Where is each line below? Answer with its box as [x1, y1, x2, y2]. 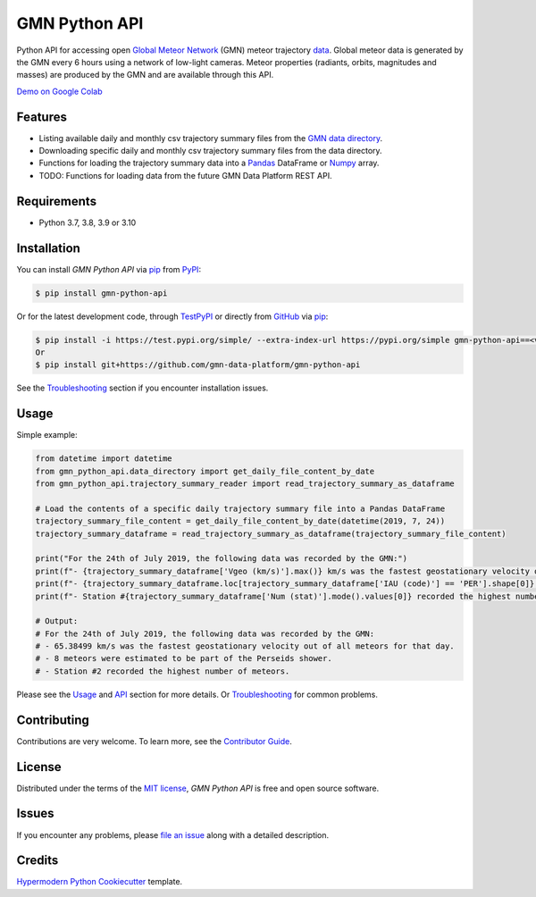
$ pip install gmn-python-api [35, 288, 168, 298]
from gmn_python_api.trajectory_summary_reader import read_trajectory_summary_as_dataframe [35, 479, 455, 489]
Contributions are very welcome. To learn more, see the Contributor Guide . [16, 735, 292, 746]
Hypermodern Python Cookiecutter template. [16, 876, 183, 887]
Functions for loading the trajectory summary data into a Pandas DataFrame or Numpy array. [38, 157, 380, 169]
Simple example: [16, 430, 78, 440]
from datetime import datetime [35, 454, 173, 464]
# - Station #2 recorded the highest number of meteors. [35, 666, 290, 676]
